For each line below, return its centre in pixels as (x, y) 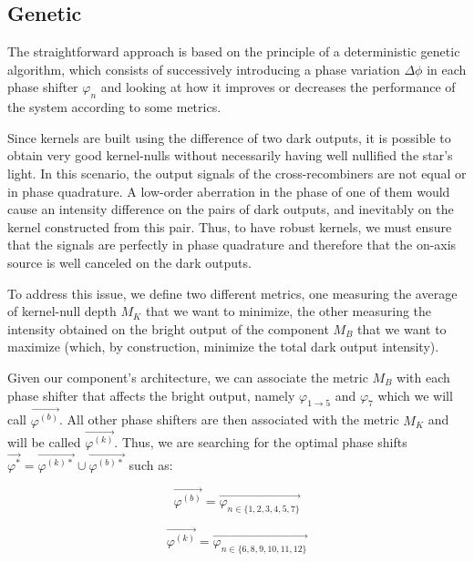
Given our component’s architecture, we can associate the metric (188, 377)
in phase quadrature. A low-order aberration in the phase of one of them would (229, 191)
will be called (44, 442)
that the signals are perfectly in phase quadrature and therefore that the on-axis (232, 245)
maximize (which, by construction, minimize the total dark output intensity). (223, 347)
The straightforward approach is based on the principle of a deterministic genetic (234, 51)
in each (447, 69)
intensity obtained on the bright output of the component (168, 328)
